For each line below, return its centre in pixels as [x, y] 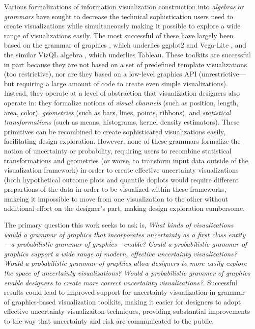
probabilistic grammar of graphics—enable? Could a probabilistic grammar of [132, 244]
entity [237, 234]
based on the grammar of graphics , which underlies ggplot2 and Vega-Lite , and [125, 45]
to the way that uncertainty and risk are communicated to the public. [109, 321]
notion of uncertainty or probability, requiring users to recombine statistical [118, 150]
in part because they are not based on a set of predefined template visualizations [126, 64]
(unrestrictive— [222, 74]
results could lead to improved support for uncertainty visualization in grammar [125, 292]
